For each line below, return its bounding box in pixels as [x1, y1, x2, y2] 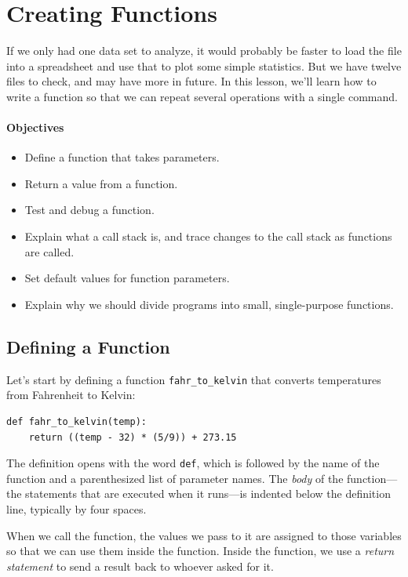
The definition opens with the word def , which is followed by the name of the [6, 455, 380, 471]
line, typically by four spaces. [6, 500, 147, 517]
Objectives [6, 119, 64, 136]
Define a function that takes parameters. [24, 149, 220, 165]
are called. [24, 243, 75, 259]
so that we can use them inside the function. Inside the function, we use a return [6, 543, 395, 559]
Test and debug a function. [24, 201, 155, 218]
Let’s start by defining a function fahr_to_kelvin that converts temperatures [6, 371, 381, 387]
